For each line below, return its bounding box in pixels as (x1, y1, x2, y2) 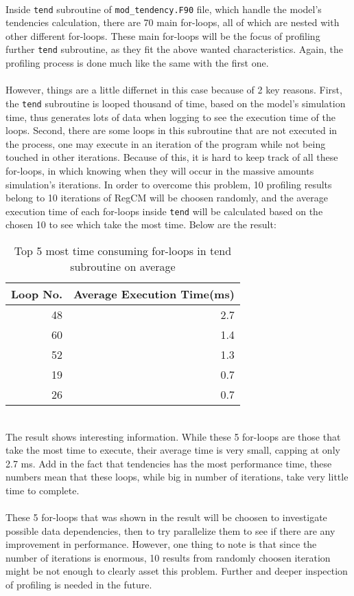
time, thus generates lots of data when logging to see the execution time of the (5, 109, 335, 124)
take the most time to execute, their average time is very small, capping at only (5, 443, 340, 457)
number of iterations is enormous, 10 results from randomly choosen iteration (5, 550, 331, 564)
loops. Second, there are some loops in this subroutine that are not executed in (5, 123, 338, 137)
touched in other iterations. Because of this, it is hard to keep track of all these (5, 150, 338, 164)
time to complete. (5, 483, 80, 497)
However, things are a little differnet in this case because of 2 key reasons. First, (5, 82, 342, 97)
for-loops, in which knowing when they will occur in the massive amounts (5, 163, 314, 177)
